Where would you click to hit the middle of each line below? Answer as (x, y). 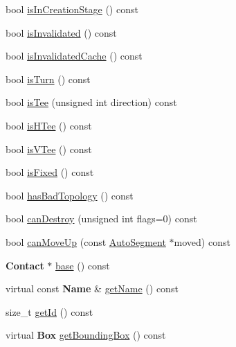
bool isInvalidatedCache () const (74, 56)
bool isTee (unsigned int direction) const (91, 102)
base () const (83, 265)
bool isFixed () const (50, 172)
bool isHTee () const (49, 125)
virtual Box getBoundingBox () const (86, 335)
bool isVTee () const (49, 149)
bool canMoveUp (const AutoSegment (86, 241)
